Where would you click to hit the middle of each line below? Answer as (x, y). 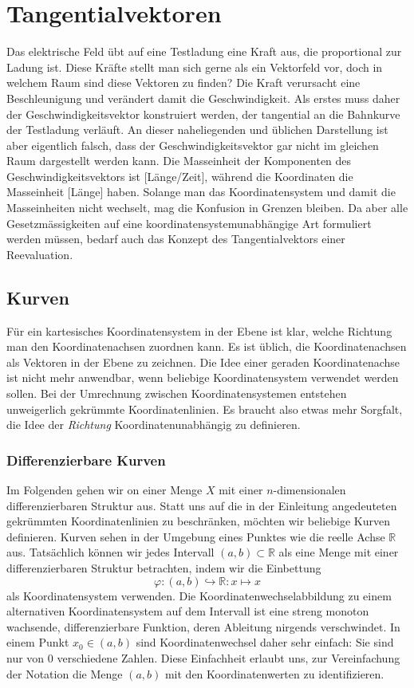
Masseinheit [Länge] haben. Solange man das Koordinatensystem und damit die (201, 192)
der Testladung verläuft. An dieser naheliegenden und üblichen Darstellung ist (197, 130)
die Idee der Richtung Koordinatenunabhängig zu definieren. (154, 425)
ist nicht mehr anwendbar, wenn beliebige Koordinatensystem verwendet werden (203, 377)
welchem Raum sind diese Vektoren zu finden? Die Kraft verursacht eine (183, 83)
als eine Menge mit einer (339, 552)
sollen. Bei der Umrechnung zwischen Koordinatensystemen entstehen (177, 393)
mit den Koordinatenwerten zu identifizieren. (274, 673)
